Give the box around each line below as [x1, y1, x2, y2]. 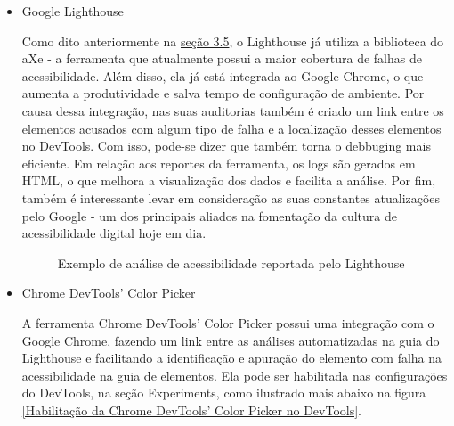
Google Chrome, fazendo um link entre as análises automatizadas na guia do [21, 331, 440, 349]
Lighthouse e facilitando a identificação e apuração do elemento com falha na [21, 348, 442, 367]
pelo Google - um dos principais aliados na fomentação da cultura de [21, 206, 397, 225]
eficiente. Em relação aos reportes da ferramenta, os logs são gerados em [21, 153, 416, 172]
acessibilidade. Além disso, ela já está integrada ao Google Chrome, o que [21, 66, 424, 85]
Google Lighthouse [21, 2, 124, 20]
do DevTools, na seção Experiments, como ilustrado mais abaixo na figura [21, 383, 426, 402]
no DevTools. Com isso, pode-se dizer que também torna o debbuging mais [21, 136, 431, 155]
